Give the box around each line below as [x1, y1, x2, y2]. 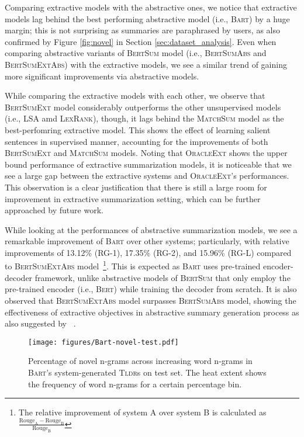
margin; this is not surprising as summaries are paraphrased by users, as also [5, 24, 281, 36]
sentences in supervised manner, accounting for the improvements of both [5, 135, 268, 147]
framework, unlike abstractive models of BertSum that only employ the [34, 271, 291, 283]
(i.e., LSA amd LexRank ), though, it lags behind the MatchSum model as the [5, 112, 284, 124]
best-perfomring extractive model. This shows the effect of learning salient [5, 123, 271, 136]
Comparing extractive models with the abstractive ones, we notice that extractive [5, 1, 297, 13]
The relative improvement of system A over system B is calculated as [18, 406, 267, 418]
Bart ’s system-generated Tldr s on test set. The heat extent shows [28, 366, 267, 378]
